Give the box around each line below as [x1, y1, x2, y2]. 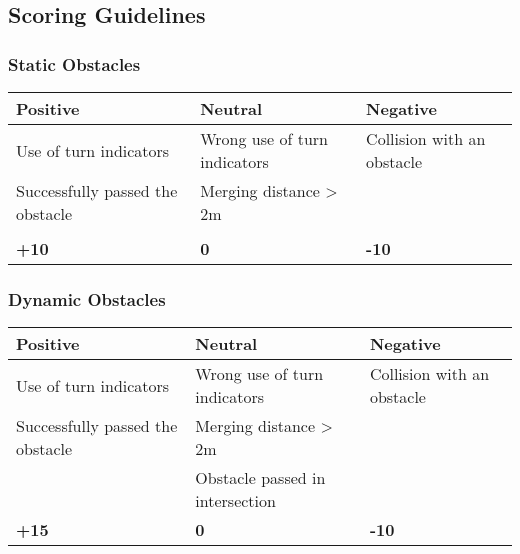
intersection [195, 489, 276, 513]
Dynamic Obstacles [8, 286, 166, 311]
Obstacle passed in [195, 466, 326, 490]
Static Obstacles [8, 51, 141, 76]
